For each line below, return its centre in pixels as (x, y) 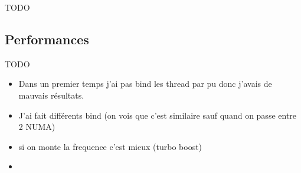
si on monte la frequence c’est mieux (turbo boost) (110, 146)
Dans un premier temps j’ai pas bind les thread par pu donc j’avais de (145, 84)
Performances (47, 39)
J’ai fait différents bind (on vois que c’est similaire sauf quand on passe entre (158, 115)
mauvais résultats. (51, 95)
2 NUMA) (37, 127)
